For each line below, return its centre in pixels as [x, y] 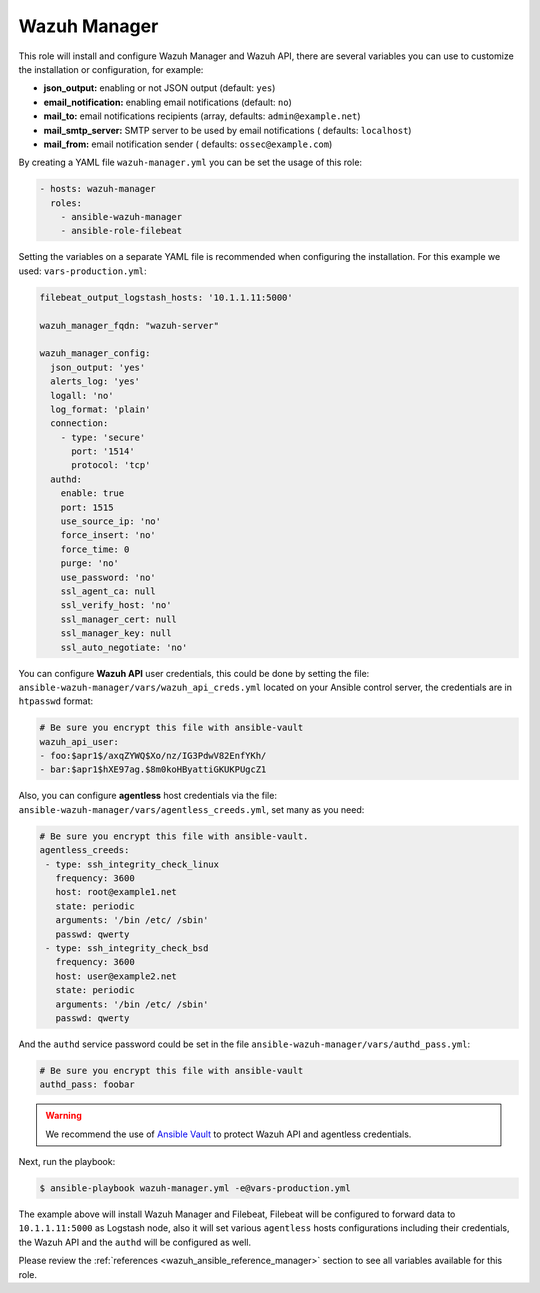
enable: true [92, 493]
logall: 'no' [82, 395]
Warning [63, 1116]
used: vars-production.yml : [82, 271]
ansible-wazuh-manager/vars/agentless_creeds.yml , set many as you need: [191, 809]
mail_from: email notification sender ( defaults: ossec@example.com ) [188, 144]
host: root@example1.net [116, 892]
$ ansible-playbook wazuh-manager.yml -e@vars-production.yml [195, 1188]
